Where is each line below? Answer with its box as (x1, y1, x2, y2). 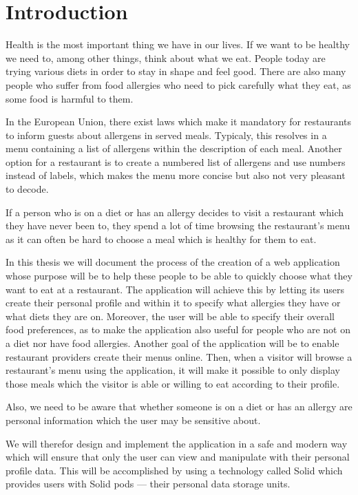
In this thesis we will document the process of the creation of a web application (6, 255, 340, 269)
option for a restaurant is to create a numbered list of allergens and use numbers (6, 154, 346, 169)
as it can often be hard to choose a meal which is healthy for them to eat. (6, 231, 317, 246)
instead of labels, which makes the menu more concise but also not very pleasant (6, 168, 346, 182)
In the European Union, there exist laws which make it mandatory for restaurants (6, 114, 352, 129)
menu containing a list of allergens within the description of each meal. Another (6, 141, 342, 156)
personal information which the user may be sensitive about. (6, 412, 261, 427)
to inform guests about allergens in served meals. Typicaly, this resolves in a (6, 127, 327, 142)
